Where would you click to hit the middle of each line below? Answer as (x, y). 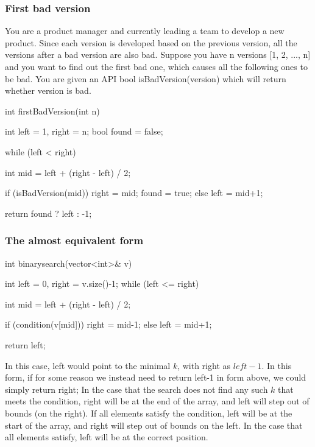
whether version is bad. (48, 90)
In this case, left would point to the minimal (88, 365)
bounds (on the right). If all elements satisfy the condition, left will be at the (149, 413)
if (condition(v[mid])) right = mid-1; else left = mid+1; (108, 324)
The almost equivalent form (74, 240)
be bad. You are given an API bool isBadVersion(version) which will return (146, 78)
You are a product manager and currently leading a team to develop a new (145, 31)
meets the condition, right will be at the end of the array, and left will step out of (157, 401)
